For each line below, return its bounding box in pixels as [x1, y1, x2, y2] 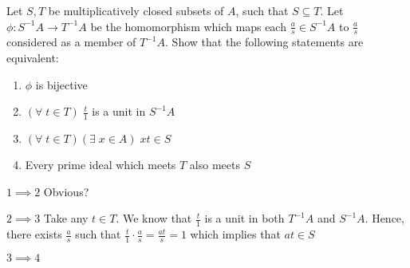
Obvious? [43, 183, 89, 199]
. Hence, [365, 210, 404, 227]
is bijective [35, 76, 88, 93]
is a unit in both [204, 210, 285, 227]
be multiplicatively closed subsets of [48, 2, 224, 18]
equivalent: [6, 49, 59, 66]
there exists [6, 226, 62, 242]
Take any [43, 210, 89, 227]
